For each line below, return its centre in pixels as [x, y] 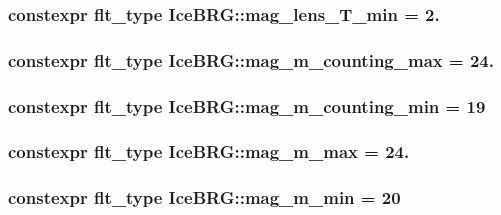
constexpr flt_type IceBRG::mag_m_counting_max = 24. [251, 59]
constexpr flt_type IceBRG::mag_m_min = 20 [204, 197]
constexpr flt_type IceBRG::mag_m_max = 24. [209, 151]
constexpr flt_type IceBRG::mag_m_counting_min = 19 [247, 105]
